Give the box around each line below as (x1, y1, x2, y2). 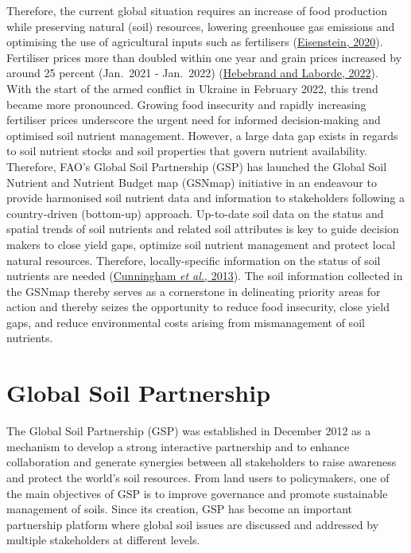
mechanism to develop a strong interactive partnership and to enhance (6, 438, 350, 454)
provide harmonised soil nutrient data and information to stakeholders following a (6, 189, 405, 206)
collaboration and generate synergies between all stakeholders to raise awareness (6, 454, 397, 470)
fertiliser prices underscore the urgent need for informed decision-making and (6, 111, 381, 128)
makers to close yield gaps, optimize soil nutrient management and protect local (6, 236, 396, 252)
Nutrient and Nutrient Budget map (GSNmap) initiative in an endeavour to (6, 173, 377, 190)
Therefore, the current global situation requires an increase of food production (6, 2, 387, 18)
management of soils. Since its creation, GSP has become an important (6, 500, 353, 517)
